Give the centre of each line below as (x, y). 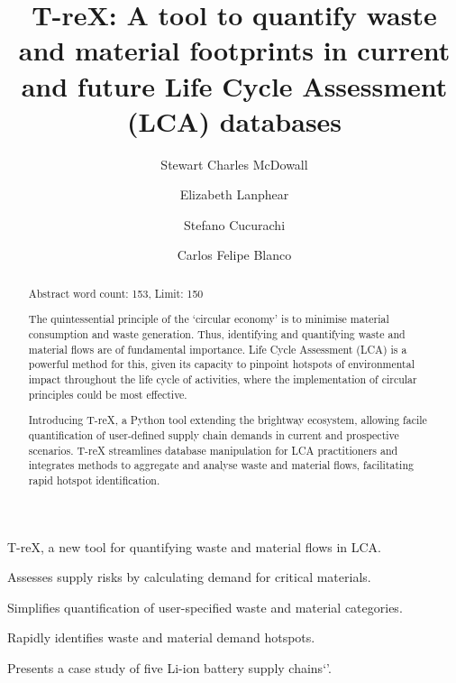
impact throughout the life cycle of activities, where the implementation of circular (223, 379)
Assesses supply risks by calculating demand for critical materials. (189, 577)
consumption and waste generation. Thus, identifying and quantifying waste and (217, 334)
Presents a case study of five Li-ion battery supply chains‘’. (169, 667)
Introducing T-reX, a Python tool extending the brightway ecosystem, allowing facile (228, 420)
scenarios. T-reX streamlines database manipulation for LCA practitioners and (213, 450)
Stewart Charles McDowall (234, 164)
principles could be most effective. (108, 394)
